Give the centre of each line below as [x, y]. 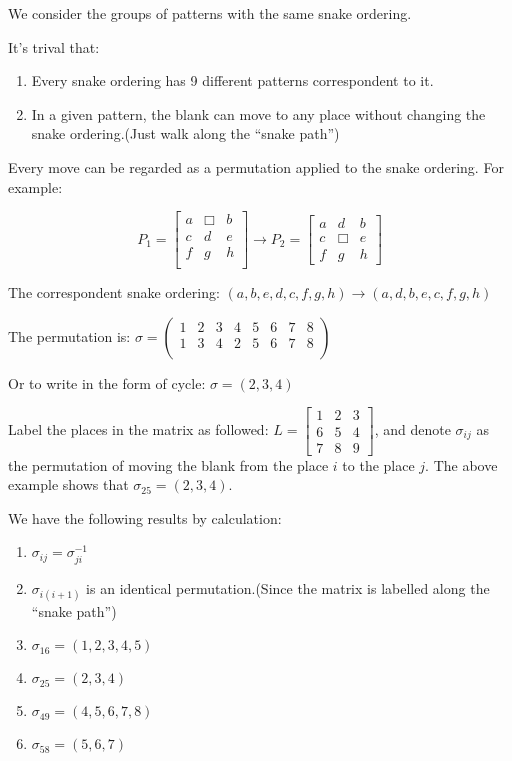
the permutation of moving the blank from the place [168, 464]
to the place [378, 464]
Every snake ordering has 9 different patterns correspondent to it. [232, 80]
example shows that [68, 484]
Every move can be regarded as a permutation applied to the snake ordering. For [256, 166]
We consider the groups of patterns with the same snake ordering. [210, 13]
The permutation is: [69, 335]
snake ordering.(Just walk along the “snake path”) [185, 133]
